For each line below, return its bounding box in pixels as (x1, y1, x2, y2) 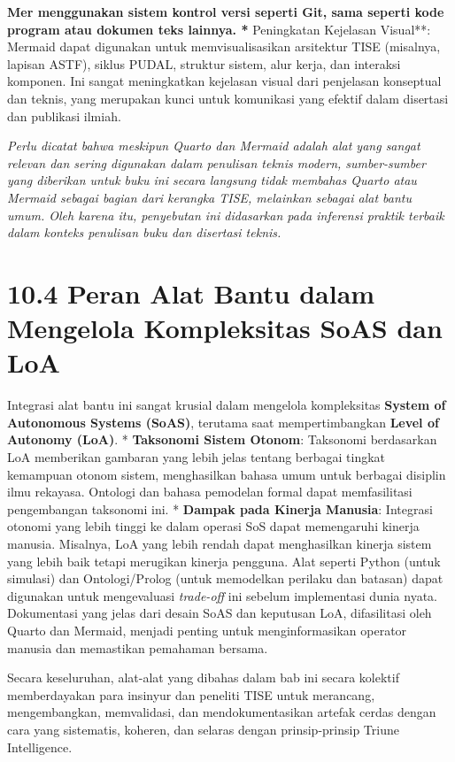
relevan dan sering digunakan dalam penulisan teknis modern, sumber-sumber (7, 153, 426, 172)
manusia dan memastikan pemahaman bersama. (7, 638, 268, 657)
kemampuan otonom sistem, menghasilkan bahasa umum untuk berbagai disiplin (7, 465, 446, 483)
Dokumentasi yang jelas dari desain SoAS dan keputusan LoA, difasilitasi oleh (7, 604, 432, 622)
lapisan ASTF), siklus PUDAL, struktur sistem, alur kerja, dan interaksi (7, 54, 401, 73)
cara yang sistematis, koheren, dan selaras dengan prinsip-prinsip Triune (7, 720, 399, 738)
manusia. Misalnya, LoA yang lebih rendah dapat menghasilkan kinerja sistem (7, 534, 432, 552)
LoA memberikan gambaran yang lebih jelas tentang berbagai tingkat (7, 448, 386, 466)
